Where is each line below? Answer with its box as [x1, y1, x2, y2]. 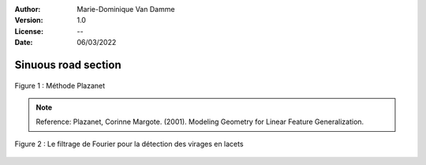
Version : [14, 16, 43, 25]
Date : [14, 38, 33, 47]
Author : [14, 5, 41, 13]
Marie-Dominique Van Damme [77, 5, 175, 13]
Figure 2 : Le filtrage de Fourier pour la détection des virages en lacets [14, 139, 244, 148]
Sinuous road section [14, 58, 121, 71]
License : [14, 26, 43, 36]
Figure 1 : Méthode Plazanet [14, 81, 106, 90]
